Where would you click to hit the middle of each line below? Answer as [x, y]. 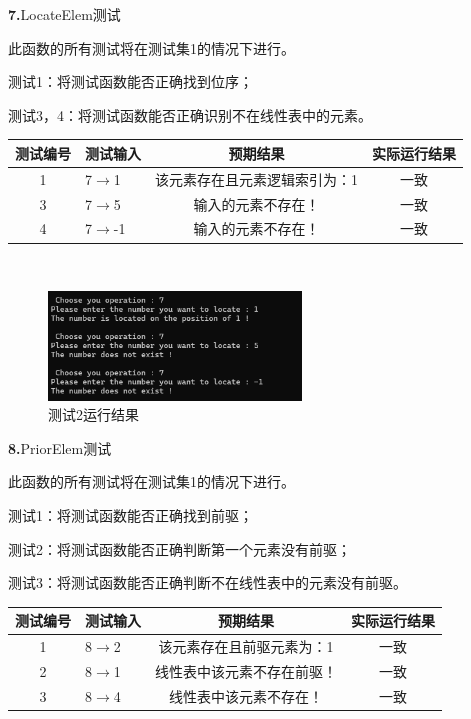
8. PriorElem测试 [60, 447]
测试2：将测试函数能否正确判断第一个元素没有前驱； [179, 548]
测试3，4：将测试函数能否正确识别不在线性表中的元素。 [190, 114]
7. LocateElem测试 [64, 14]
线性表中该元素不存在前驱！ [246, 670]
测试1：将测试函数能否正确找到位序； [130, 81]
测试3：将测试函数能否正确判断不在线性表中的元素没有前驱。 [207, 582]
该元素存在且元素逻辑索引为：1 [256, 178]
